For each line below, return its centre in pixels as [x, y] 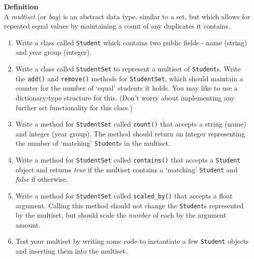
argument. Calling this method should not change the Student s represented [129, 205]
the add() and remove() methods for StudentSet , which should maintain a [129, 78]
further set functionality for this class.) [74, 107]
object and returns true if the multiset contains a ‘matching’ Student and [127, 169]
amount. [28, 224]
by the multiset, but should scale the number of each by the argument [121, 215]
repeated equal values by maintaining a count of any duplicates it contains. [117, 26]
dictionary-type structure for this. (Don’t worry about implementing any [125, 97]
